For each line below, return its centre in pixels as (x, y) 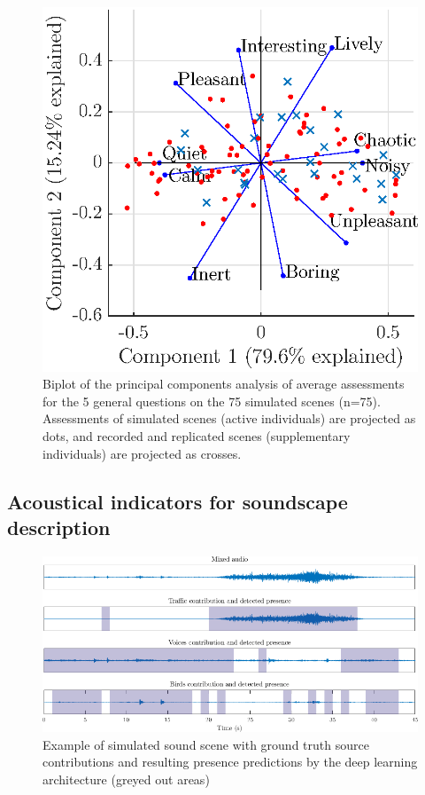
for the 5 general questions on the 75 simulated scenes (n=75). (212, 401)
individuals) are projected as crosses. (142, 453)
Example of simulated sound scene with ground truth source (206, 744)
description (59, 527)
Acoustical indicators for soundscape (178, 501)
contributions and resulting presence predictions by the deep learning (230, 762)
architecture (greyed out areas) (126, 779)
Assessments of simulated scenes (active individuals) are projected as (229, 418)
